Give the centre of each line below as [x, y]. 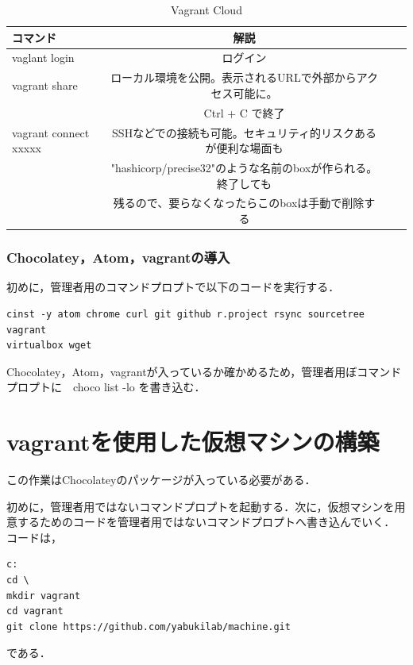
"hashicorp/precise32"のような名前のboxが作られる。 [244, 167]
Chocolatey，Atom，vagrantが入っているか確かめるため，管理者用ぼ [182, 371]
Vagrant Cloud [206, 10]
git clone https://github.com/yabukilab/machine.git [149, 627]
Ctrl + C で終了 [244, 112]
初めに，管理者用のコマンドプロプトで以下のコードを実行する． [173, 287]
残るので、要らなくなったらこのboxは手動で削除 [239, 203]
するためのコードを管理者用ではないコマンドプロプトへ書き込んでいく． [206, 522]
